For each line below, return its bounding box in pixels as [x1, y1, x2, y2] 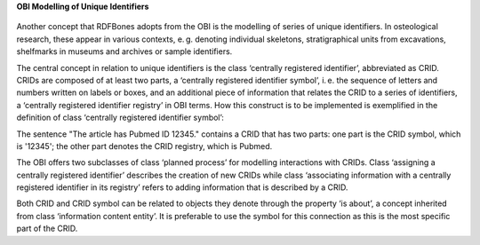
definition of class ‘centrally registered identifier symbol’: [16, 112, 224, 123]
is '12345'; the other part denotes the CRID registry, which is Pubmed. [16, 140, 273, 151]
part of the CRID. [16, 223, 78, 234]
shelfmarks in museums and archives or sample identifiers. [16, 46, 233, 57]
